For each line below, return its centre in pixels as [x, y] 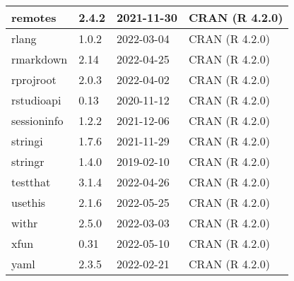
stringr [28, 161]
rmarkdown [40, 59]
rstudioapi [36, 100]
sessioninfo [37, 120]
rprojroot [34, 79]
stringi [27, 141]
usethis [29, 202]
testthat [31, 182]
